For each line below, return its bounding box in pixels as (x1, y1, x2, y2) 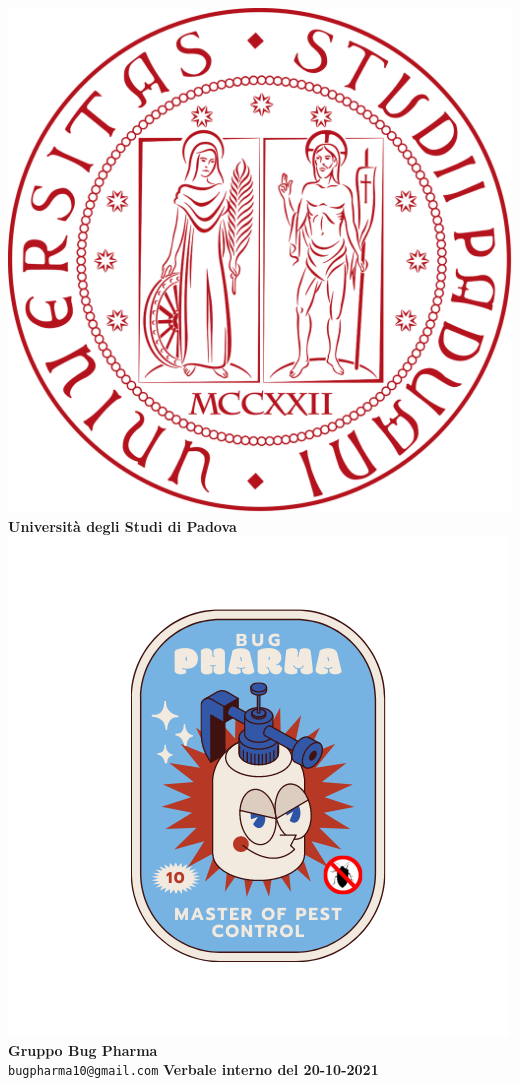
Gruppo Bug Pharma (8, 1039, 158, 1060)
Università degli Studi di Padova (8, 515, 237, 536)
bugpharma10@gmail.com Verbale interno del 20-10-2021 (8, 1059, 379, 1080)
